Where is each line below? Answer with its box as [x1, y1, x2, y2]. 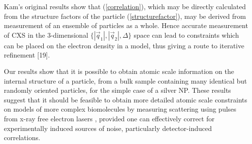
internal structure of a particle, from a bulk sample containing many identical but [4, 75, 247, 86]
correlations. [4, 132, 40, 143]
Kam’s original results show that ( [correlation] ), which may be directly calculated [4, 1, 246, 11]
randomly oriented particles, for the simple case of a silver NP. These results [4, 85, 231, 95]
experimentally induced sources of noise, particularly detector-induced [4, 123, 212, 133]
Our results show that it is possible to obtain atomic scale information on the [4, 66, 234, 76]
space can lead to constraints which [134, 29, 239, 40]
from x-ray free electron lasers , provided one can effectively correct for [4, 113, 215, 123]
